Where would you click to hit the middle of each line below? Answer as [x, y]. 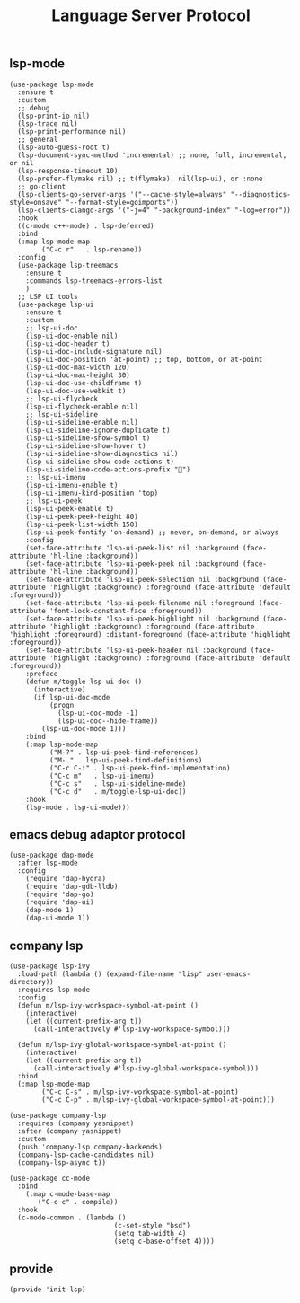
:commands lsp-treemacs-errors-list [94, 281]
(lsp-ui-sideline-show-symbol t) [88, 438]
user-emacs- [229, 974]
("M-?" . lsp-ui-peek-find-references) [124, 752]
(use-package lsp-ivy [50, 966]
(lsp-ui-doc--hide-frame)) [108, 721]
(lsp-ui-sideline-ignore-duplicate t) [98, 430]
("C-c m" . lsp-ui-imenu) [101, 776]
